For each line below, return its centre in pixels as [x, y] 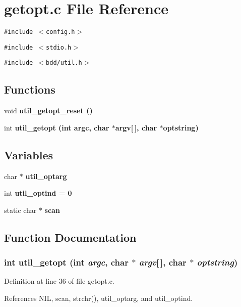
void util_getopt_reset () [48, 111]
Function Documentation [70, 237]
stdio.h [59, 47]
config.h [61, 32]
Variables [29, 155]
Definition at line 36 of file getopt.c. [59, 281]
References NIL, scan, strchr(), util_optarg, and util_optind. [99, 298]
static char [20, 210]
